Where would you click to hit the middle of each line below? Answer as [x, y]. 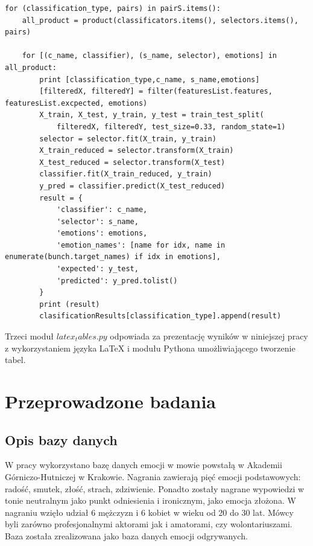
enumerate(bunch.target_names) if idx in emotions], [113, 257]
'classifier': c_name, [102, 210]
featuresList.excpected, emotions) [76, 103]
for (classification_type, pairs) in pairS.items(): [113, 8]
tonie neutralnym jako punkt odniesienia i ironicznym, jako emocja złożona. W [150, 500]
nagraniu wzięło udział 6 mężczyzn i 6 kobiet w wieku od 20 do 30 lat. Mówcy [149, 512]
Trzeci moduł [29, 336]
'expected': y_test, [97, 269]
